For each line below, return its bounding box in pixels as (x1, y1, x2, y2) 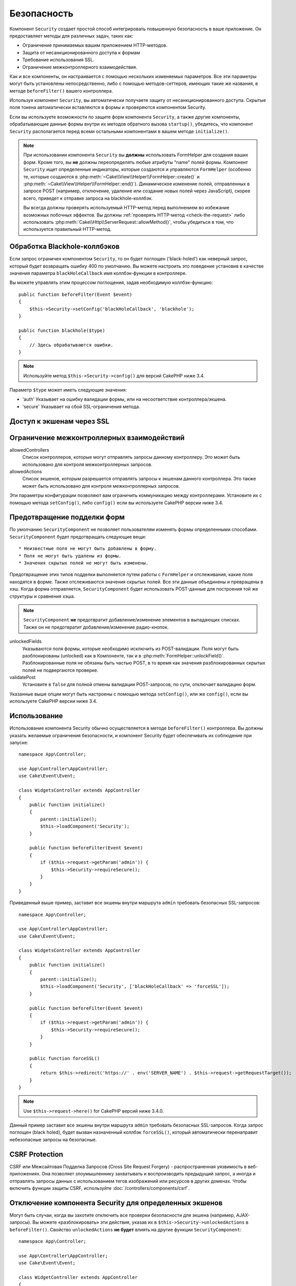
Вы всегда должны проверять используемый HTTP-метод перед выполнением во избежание (23, 205, 230, 211)
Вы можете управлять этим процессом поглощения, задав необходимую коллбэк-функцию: (9, 279, 213, 285)
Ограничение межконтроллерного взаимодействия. (22, 64, 137, 70)
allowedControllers (9, 446, 50, 453)
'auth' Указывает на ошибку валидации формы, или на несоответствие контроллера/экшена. (22, 396, 227, 402)
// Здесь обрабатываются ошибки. (29, 342, 114, 348)
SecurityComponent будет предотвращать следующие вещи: (9, 533, 146, 540)
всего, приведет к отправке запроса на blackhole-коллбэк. (23, 195, 153, 201)
